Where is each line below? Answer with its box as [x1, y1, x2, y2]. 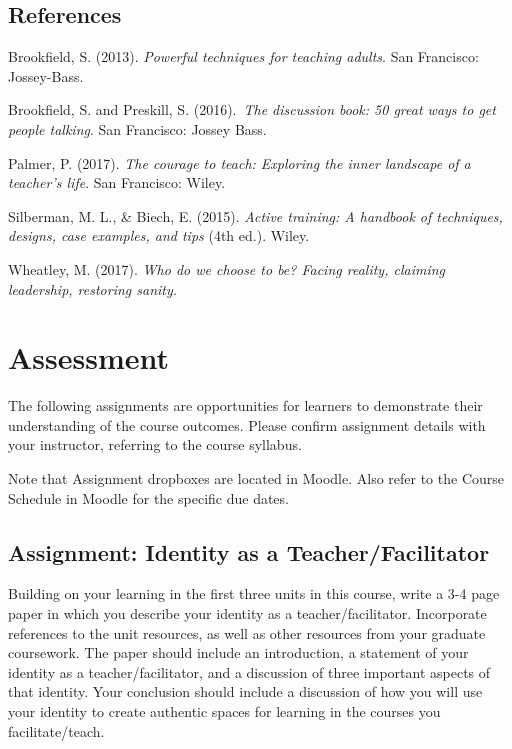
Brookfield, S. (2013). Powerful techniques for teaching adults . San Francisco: [8, 46, 479, 67]
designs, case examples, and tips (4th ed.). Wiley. [8, 225, 310, 246]
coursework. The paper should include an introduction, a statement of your [8, 642, 469, 663]
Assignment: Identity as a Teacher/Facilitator [8, 536, 490, 567]
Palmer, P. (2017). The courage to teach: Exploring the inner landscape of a [8, 152, 471, 173]
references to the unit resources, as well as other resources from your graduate [8, 622, 486, 643]
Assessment [8, 337, 170, 378]
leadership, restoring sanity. [8, 278, 178, 299]
